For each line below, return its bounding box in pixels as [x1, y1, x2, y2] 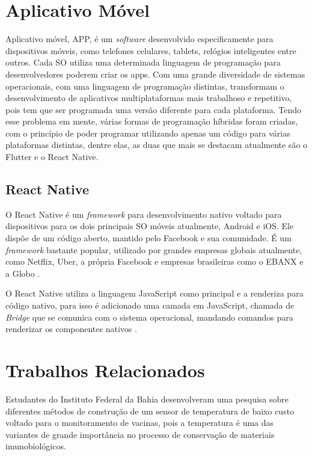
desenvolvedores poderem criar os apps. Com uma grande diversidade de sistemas [5, 67, 305, 80]
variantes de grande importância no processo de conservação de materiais [5, 428, 275, 440]
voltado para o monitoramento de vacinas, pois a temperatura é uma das [5, 416, 274, 429]
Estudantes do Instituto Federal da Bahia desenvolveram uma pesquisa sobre [5, 392, 289, 405]
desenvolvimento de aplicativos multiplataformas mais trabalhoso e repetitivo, [5, 91, 292, 104]
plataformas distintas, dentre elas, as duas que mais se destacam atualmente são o [5, 138, 308, 151]
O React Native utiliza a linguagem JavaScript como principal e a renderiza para [5, 287, 304, 300]
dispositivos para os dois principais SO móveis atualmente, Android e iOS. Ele [5, 220, 294, 232]
